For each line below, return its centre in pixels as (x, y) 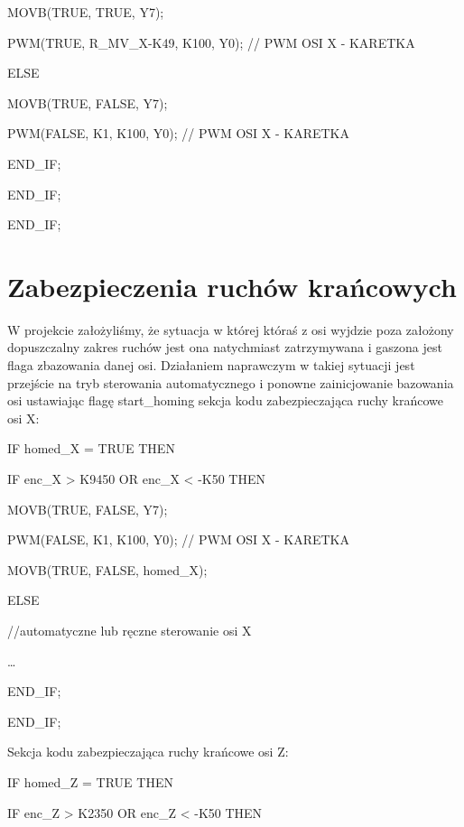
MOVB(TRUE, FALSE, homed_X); (107, 569)
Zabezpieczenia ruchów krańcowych (232, 286)
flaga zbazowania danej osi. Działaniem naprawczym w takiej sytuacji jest (211, 365)
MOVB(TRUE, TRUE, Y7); (86, 12)
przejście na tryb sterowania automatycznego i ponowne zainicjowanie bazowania (231, 382)
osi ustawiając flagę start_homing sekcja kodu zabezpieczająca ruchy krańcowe (225, 400)
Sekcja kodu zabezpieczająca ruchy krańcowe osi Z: (148, 752)
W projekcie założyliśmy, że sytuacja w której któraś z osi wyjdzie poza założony (231, 329)
